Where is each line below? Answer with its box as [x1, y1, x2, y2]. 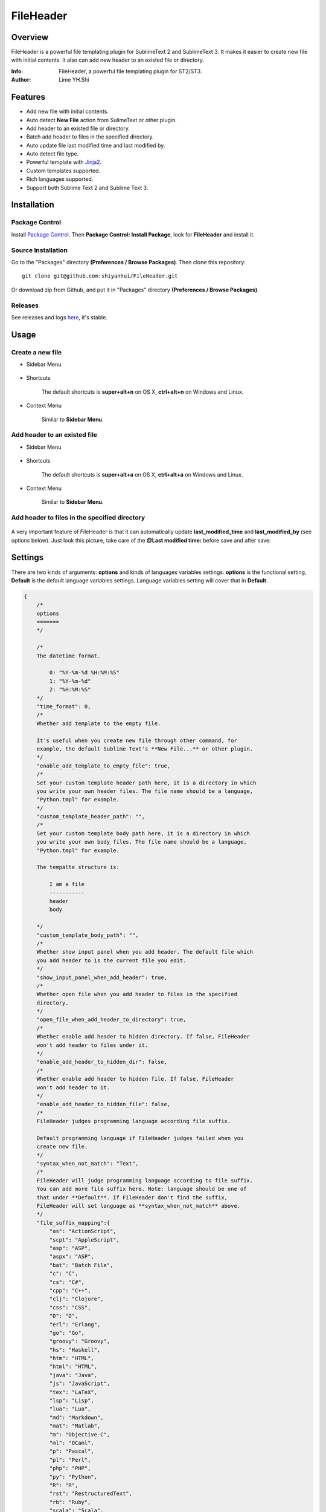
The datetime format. [36, 652, 101, 659]
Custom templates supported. [26, 167, 101, 174]
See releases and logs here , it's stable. [11, 313, 108, 321]
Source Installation [11, 246, 68, 254]
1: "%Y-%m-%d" [49, 677, 91, 685]
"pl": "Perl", [49, 1456, 91, 1463]
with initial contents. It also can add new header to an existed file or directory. [11, 56, 205, 64]
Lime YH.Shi [59, 76, 90, 83]
